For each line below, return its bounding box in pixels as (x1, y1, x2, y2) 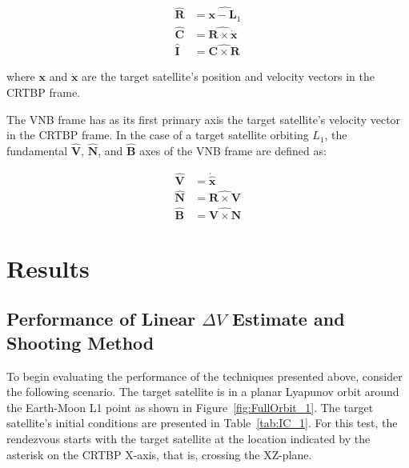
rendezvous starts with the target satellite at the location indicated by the (6, 430, 371, 446)
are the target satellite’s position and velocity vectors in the (82, 68, 375, 85)
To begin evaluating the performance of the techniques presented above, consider (6, 367, 403, 384)
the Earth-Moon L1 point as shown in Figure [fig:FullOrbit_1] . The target (6, 398, 374, 415)
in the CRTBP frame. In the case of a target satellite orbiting (6, 126, 309, 143)
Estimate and (232, 306, 345, 331)
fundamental (6, 142, 68, 159)
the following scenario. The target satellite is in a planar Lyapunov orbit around (6, 383, 399, 400)
